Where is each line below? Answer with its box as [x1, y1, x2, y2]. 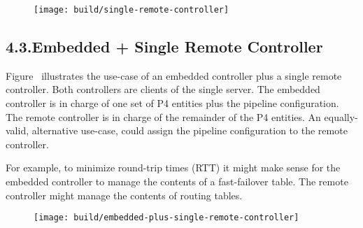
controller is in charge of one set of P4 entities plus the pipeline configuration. [6, 96, 339, 111]
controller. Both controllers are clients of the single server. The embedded [6, 82, 320, 97]
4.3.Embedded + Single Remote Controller [6, 36, 323, 57]
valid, [6, 123, 29, 138]
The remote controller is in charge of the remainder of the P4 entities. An [6, 109, 321, 124]
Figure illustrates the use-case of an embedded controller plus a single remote [6, 68, 342, 83]
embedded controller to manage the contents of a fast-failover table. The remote [6, 174, 348, 189]
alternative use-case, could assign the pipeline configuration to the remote [31, 123, 348, 138]
